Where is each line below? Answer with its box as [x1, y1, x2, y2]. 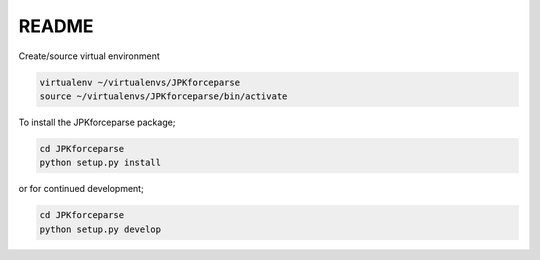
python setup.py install [39, 157, 162, 169]
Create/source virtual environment [18, 50, 160, 62]
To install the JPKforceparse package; [18, 116, 176, 128]
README [18, 15, 94, 37]
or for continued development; [18, 183, 144, 195]
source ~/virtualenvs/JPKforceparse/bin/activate [39, 90, 288, 102]
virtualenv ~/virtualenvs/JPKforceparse [39, 76, 240, 88]
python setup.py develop [39, 223, 162, 235]
